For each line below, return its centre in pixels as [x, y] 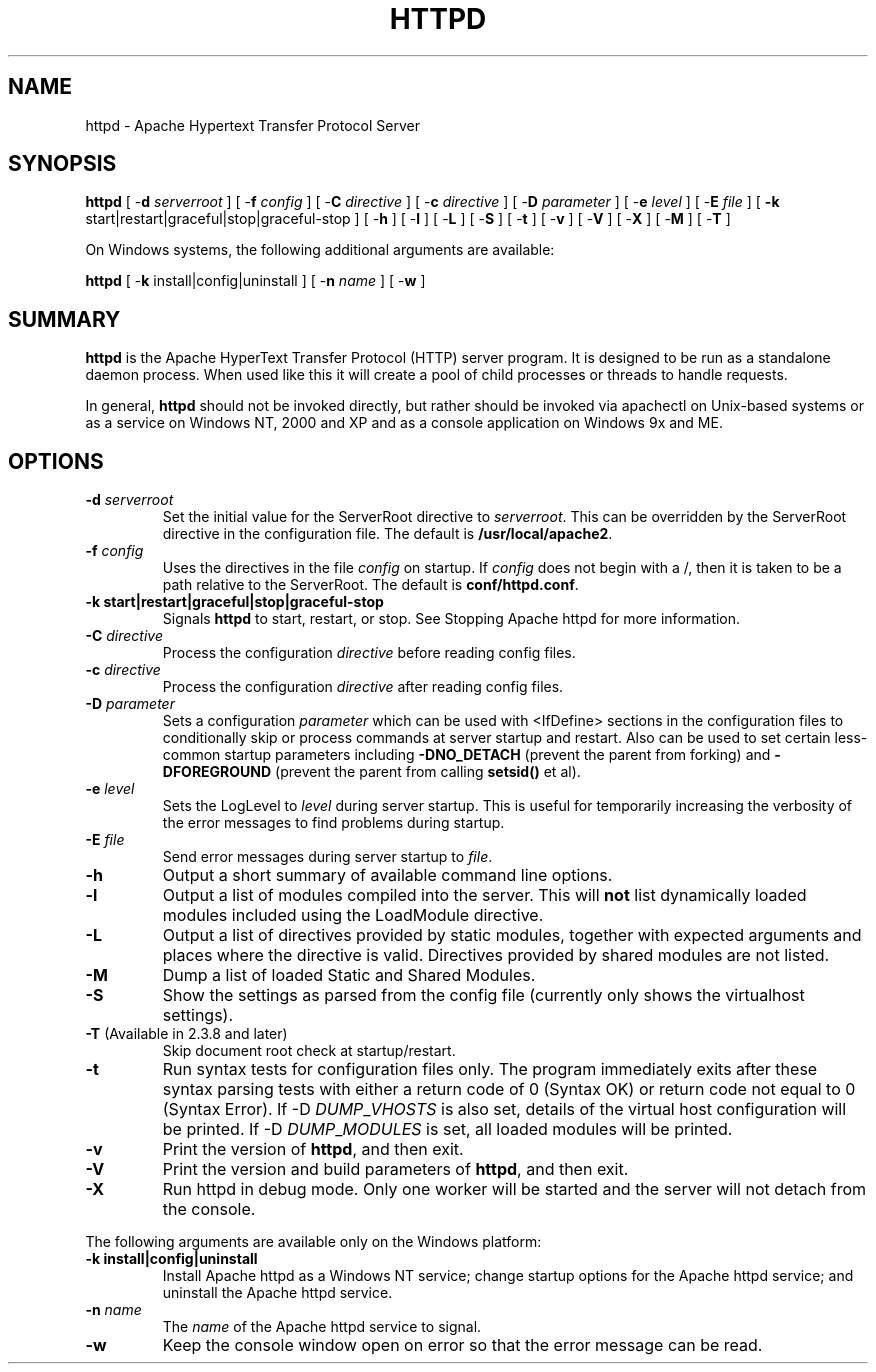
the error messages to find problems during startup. [333, 823]
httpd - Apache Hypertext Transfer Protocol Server [252, 125]
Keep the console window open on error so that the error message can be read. [462, 1345]
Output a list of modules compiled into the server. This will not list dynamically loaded [484, 895]
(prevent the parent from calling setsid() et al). [428, 772]
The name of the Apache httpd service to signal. [322, 1327]
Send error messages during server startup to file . [327, 857]
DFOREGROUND [217, 772]
